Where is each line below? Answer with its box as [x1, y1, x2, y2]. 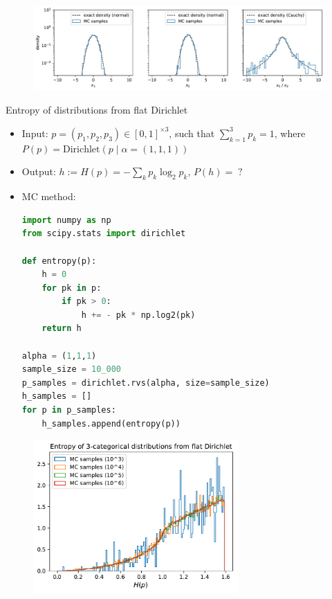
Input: [21, 125, 48, 140]
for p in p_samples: [21, 405, 116, 415]
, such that [169, 125, 215, 140]
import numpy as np [21, 215, 111, 225]
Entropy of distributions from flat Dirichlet [6, 102, 188, 117]
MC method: [21, 189, 76, 204]
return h [41, 323, 82, 334]
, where [274, 125, 306, 140]
